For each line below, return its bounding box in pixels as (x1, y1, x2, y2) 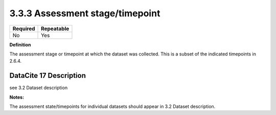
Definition (9, 41, 31, 48)
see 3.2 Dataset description (9, 84, 68, 91)
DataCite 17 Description (9, 71, 86, 80)
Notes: (9, 94, 25, 100)
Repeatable (41, 25, 70, 32)
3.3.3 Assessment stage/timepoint (9, 8, 160, 19)
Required (12, 25, 35, 32)
